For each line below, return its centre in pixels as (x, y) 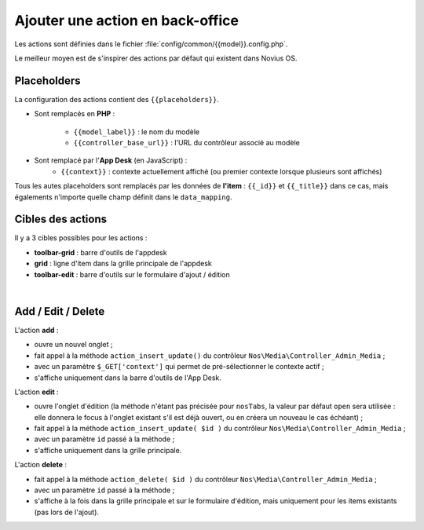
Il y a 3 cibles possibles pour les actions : (81, 238)
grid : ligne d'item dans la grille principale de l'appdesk (123, 264)
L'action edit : (37, 392)
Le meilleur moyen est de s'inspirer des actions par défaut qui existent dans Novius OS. (156, 58)
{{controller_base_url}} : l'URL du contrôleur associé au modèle (186, 143)
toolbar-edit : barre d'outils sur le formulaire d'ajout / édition (132, 274)
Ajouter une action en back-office (127, 20)
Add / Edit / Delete (60, 311)
